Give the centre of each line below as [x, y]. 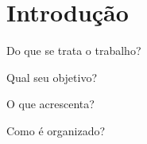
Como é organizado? [56, 130]
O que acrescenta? [50, 104]
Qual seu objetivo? [52, 77]
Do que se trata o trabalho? [74, 51]
